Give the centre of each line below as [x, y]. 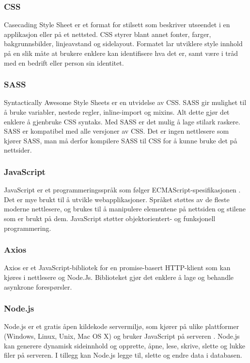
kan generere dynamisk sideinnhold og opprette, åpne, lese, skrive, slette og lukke [125, 345]
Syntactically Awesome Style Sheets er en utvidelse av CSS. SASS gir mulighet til [125, 102]
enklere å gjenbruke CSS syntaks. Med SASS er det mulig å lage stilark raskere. [122, 121]
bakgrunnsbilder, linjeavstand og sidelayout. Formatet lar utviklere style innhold [123, 43]
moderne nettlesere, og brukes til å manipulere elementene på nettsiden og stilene [125, 209]
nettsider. [18, 150]
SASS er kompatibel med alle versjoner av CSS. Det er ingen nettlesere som [117, 131]
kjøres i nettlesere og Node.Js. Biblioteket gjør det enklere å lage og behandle [119, 277]
